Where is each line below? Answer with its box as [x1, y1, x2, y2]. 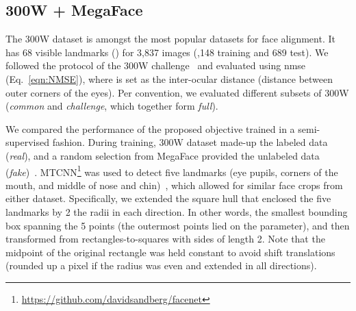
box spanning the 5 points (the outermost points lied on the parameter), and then [5, 218, 350, 232]
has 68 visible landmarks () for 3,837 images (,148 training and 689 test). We [5, 45, 329, 59]
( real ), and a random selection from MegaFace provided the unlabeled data [5, 148, 320, 162]
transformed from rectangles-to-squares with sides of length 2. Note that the [5, 232, 325, 246]
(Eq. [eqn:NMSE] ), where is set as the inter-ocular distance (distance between [5, 71, 333, 86]
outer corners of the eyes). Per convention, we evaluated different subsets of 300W [5, 85, 349, 99]
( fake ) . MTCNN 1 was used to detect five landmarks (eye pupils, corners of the [5, 162, 338, 179]
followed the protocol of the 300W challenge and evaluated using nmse [5, 58, 306, 73]
